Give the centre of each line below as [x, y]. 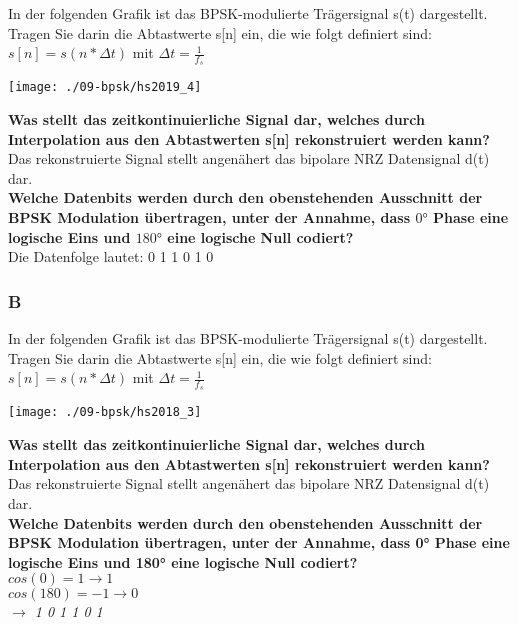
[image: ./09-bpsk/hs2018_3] [105, 412]
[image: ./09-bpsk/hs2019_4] [105, 87]
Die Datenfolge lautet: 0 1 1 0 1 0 [111, 256]
